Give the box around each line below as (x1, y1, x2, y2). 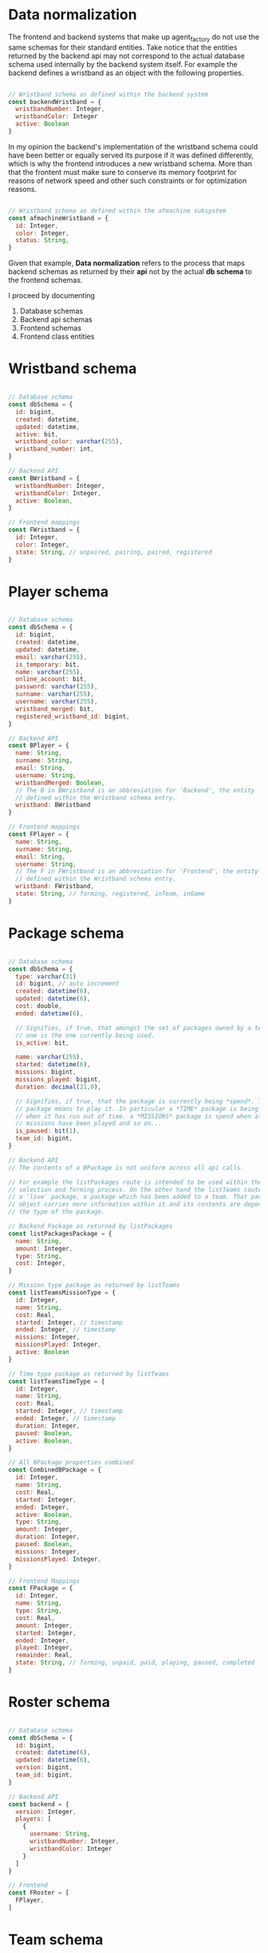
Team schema (8, 1931, 104, 1949)
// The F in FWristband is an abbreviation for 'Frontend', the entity (15, 867, 259, 875)
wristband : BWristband (15, 801, 91, 809)
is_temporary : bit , (15, 661, 81, 669)
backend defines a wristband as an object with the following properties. (8, 68, 244, 77)
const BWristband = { (8, 474, 81, 482)
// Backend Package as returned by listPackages (8, 1222, 173, 1231)
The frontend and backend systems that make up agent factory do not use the (8, 32, 260, 43)
